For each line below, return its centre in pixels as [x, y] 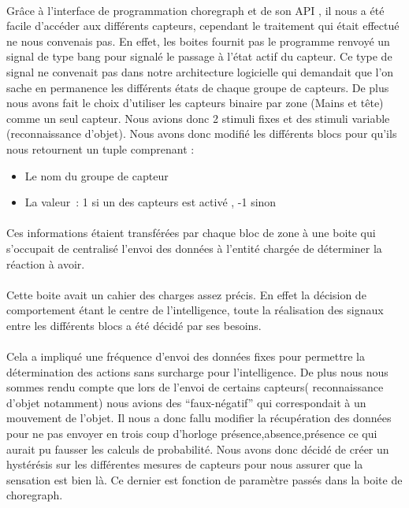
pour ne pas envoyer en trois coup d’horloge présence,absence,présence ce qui [192, 434]
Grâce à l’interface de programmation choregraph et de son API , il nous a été [195, 10]
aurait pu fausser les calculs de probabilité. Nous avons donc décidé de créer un [198, 449]
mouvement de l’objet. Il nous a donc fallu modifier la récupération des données [199, 418]
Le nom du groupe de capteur [97, 175]
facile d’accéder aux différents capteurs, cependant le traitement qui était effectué [203, 26]
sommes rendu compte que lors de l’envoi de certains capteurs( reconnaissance [195, 387]
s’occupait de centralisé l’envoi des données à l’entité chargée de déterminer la [194, 248]
